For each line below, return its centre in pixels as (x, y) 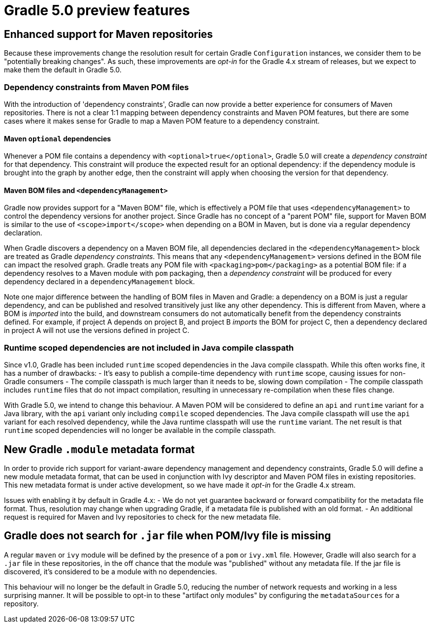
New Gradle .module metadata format (99, 449)
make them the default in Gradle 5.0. (63, 70)
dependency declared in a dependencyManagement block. (99, 282)
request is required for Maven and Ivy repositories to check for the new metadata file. (142, 517)
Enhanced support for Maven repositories (108, 34)
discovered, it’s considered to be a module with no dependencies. (110, 571)
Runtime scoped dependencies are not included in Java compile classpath (149, 347)
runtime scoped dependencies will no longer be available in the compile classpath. (140, 430)
